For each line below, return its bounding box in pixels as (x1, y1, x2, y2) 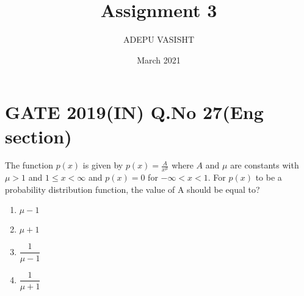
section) (5, 123, 72, 148)
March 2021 (137, 53, 181, 66)
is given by (82, 159, 123, 171)
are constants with (230, 159, 299, 171)
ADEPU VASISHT (123, 33, 195, 46)
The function (5, 159, 53, 171)
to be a (255, 171, 282, 184)
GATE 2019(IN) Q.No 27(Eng (5, 99, 264, 125)
